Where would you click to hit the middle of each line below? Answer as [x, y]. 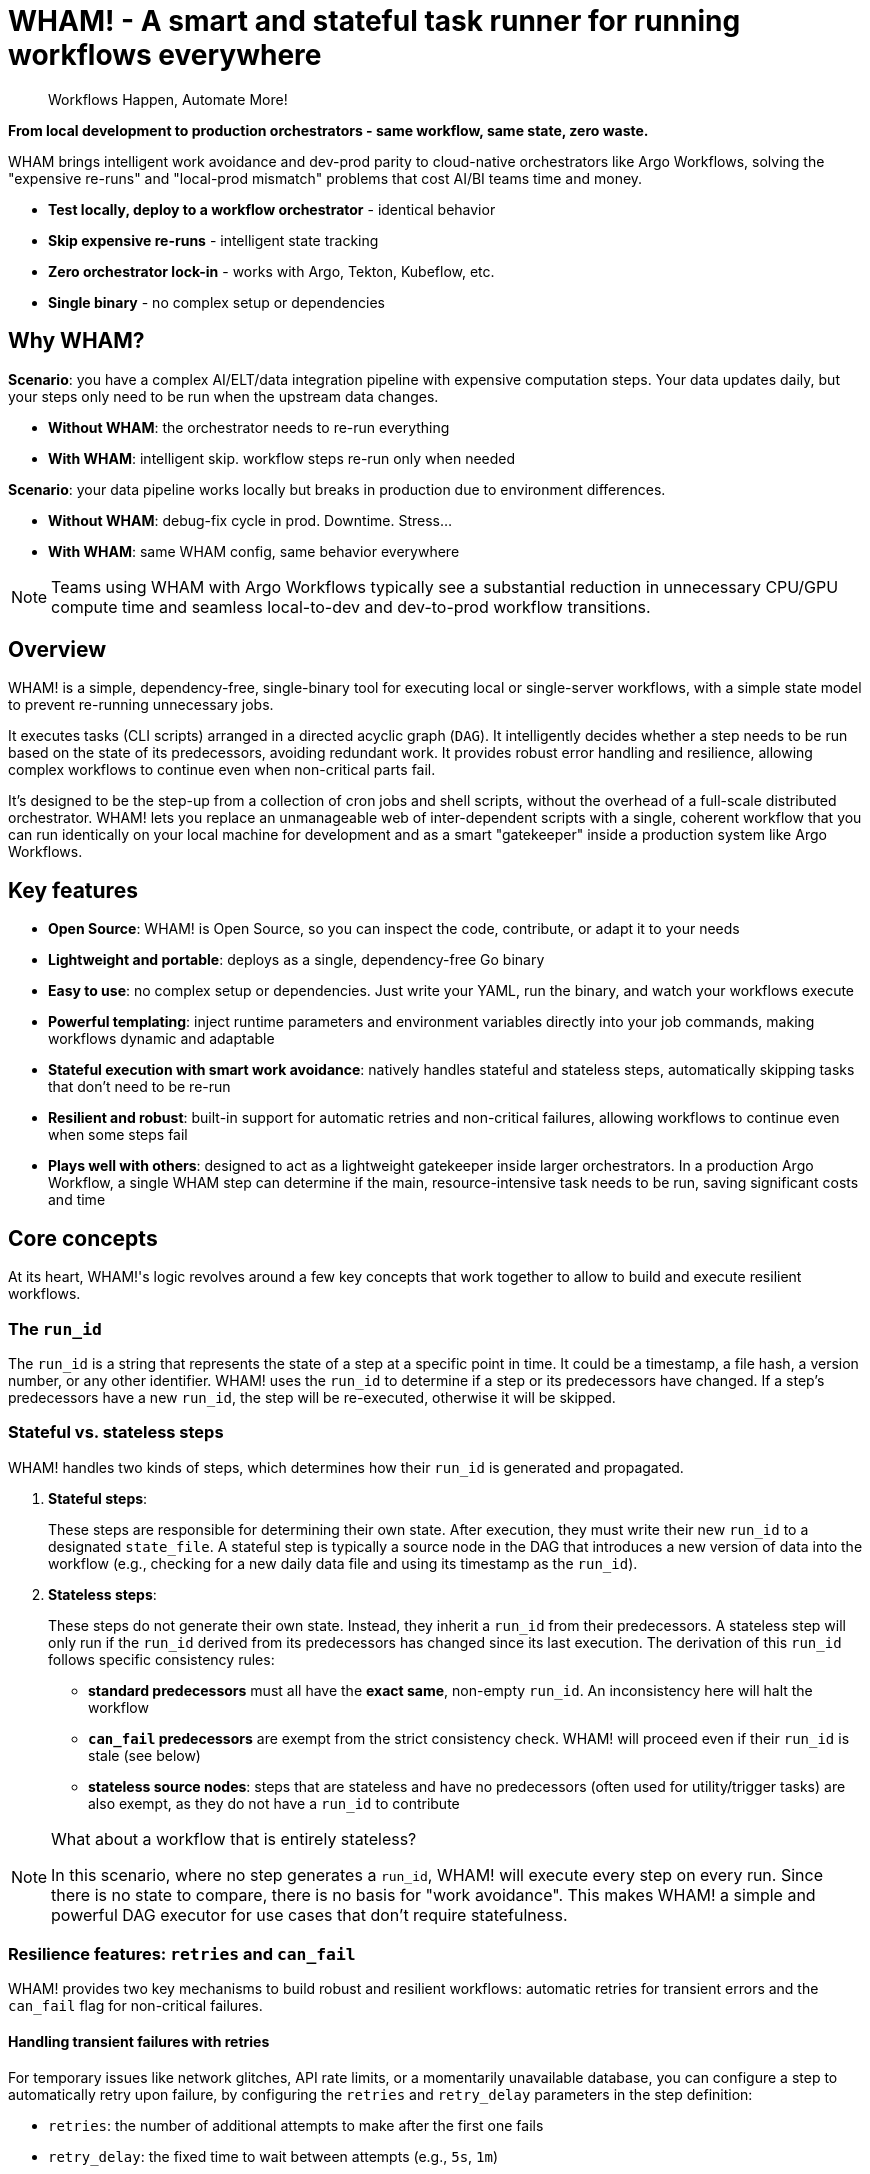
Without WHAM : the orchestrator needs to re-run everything [249, 427]
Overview [57, 650]
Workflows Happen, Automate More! [168, 99]
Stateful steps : [98, 1498]
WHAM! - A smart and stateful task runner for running [374, 21]
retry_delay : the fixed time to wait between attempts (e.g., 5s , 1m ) [273, 2156]
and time [77, 1200]
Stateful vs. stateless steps [116, 1432]
